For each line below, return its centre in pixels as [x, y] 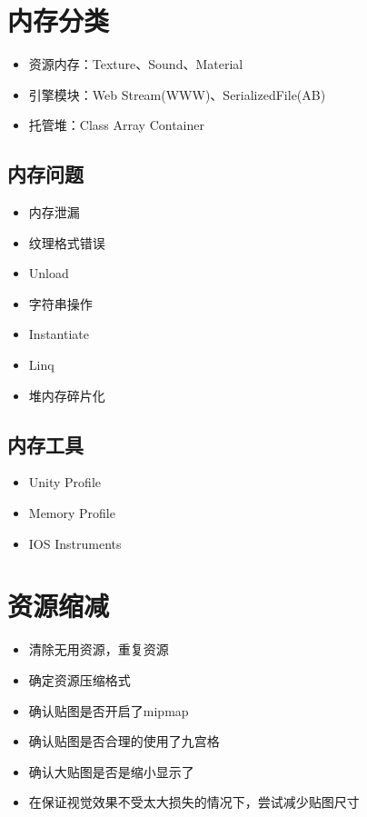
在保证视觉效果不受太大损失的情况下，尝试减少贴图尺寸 [194, 802]
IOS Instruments [75, 543]
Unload [49, 273]
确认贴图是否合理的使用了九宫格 [124, 741]
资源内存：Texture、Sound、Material [136, 64]
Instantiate [59, 334]
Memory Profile [72, 513]
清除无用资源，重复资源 [99, 649]
